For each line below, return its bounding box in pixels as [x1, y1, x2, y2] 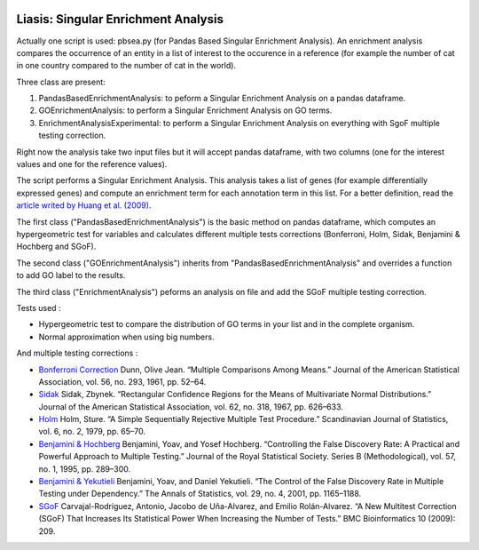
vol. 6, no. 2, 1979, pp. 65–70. [38, 426, 146, 437]
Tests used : [16, 302, 61, 313]
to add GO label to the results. [16, 270, 126, 281]
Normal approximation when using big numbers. [38, 331, 215, 342]
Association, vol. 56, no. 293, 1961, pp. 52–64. [38, 376, 207, 387]
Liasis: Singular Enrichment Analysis [16, 12, 224, 27]
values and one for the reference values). [16, 159, 168, 170]
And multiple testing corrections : [16, 347, 138, 359]
